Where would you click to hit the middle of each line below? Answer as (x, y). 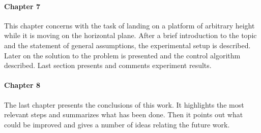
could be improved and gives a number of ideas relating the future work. (117, 124)
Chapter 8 (22, 85)
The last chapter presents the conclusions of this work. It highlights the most (124, 104)
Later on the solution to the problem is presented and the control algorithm (122, 55)
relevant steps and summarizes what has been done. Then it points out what (124, 114)
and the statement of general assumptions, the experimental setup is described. (127, 45)
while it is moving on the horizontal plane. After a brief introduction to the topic (130, 35)
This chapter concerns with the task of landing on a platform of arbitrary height (129, 25)
